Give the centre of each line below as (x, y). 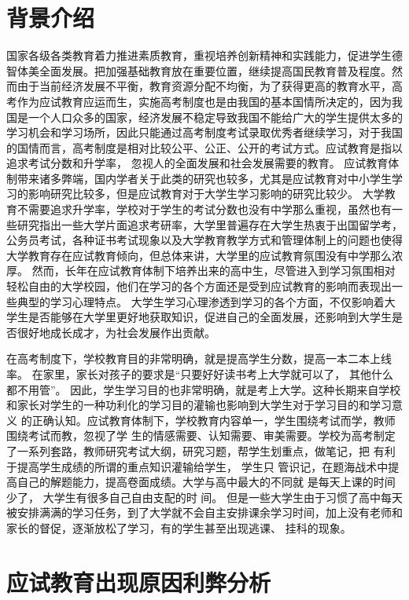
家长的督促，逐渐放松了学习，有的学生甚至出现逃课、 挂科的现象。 (179, 527)
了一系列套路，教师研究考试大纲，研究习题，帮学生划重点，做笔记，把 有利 (201, 450)
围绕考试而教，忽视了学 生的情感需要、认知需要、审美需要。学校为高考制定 (201, 435)
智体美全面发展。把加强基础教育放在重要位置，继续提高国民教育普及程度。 (199, 70)
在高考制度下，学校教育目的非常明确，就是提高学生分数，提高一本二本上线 (199, 359)
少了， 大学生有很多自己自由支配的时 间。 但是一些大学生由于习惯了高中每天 (204, 497)
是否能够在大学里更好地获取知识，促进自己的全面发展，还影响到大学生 (210, 317)
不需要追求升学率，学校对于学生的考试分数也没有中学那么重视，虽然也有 (204, 209)
